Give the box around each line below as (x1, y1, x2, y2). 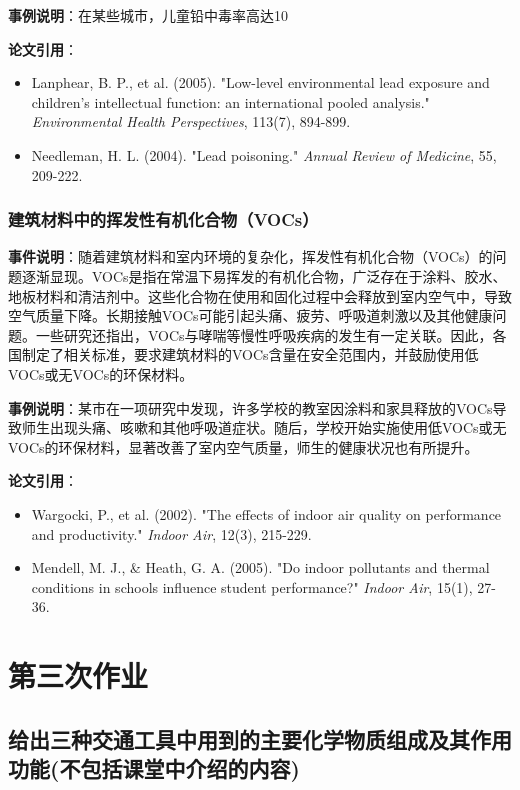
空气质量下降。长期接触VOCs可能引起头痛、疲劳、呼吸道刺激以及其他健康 (8, 305, 493, 326)
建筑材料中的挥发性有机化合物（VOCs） (8, 207, 319, 232)
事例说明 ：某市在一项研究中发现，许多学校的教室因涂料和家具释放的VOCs (8, 397, 493, 418)
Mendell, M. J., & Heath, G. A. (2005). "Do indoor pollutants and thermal (31, 557, 490, 578)
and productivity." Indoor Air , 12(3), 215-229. (31, 523, 312, 544)
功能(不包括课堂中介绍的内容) (8, 753, 300, 784)
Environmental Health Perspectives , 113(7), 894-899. (31, 111, 351, 132)
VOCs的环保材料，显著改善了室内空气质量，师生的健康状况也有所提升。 (8, 436, 479, 457)
